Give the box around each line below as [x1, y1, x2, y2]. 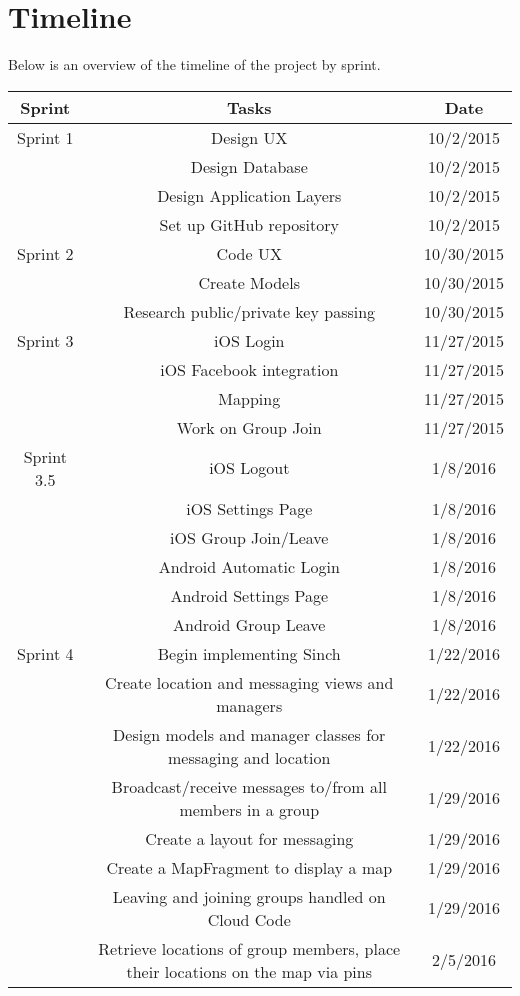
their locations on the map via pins [126, 959, 373, 983]
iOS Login [214, 328, 285, 352]
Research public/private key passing [123, 299, 376, 323]
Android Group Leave [173, 612, 326, 636]
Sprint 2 [17, 241, 74, 265]
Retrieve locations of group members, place [98, 936, 401, 960]
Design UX [211, 125, 288, 149]
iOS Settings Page [186, 496, 313, 520]
